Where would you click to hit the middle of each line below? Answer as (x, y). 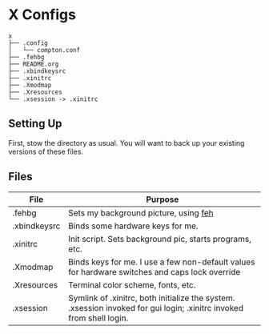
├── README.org (34, 64)
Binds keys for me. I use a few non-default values (161, 262)
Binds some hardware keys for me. (133, 226)
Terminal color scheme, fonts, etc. (132, 284)
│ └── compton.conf (44, 50)
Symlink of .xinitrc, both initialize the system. (151, 298)
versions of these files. (46, 151)
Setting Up (35, 124)
